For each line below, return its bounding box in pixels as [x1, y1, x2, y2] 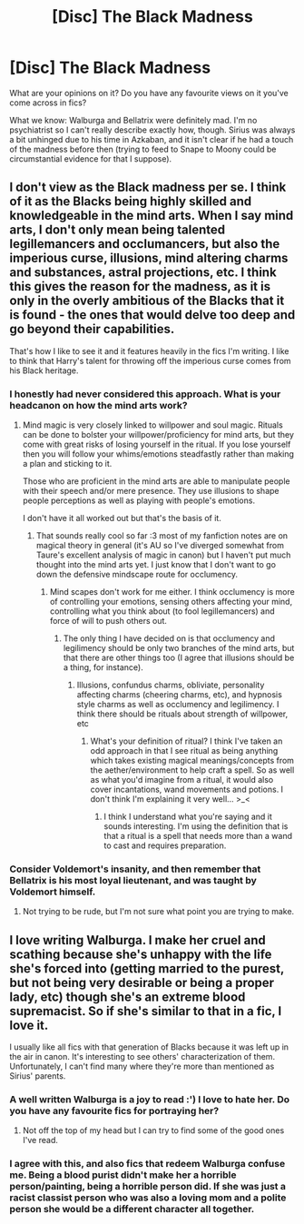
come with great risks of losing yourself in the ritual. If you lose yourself [22, 439, 291, 450]
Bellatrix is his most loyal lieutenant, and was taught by [9, 874, 257, 886]
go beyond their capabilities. [9, 321, 175, 337]
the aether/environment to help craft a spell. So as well [90, 765, 295, 775]
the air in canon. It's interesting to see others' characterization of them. [9, 1051, 275, 1062]
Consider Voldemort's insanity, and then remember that [9, 863, 261, 875]
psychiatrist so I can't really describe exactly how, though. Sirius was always [9, 124, 296, 135]
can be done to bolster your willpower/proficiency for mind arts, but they [22, 429, 295, 440]
